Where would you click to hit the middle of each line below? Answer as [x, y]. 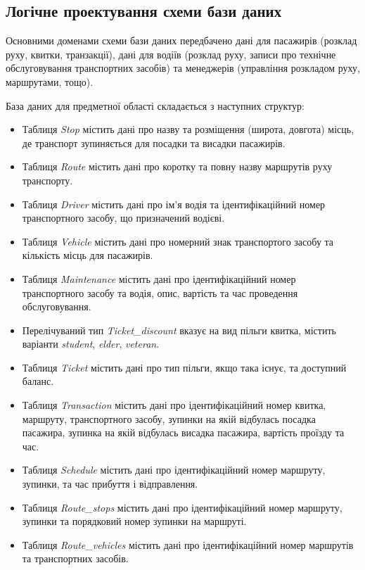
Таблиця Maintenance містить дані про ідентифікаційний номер [159, 278]
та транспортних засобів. [75, 558]
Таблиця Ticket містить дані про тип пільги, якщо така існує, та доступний [184, 367]
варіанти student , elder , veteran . [91, 344]
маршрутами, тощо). [50, 81]
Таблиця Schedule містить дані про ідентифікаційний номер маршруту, [174, 470]
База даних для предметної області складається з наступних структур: [155, 105]
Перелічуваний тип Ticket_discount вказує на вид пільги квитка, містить [179, 330]
